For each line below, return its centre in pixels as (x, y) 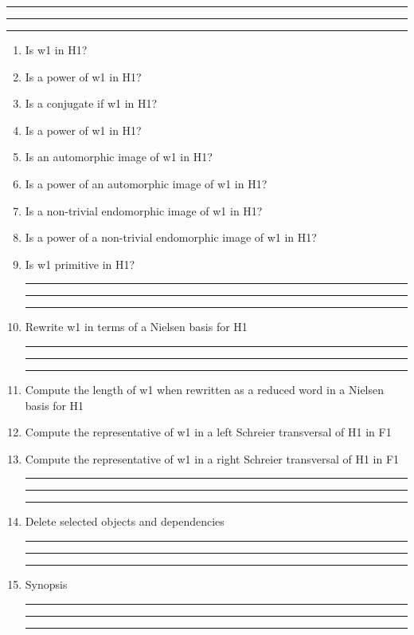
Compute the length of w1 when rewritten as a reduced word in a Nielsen (205, 389)
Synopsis (46, 584)
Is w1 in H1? (56, 49)
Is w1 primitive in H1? (80, 264)
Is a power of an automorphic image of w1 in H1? (146, 183)
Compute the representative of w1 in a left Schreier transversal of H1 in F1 (208, 432)
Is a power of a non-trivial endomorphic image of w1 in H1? (171, 237)
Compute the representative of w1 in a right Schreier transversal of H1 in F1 (212, 458)
